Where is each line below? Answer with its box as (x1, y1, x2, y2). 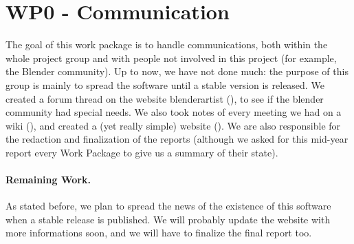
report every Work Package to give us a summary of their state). (5, 145, 278, 159)
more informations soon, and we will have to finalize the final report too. (5, 225, 312, 240)
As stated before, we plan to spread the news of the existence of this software (5, 199, 331, 213)
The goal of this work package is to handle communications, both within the (5, 37, 328, 52)
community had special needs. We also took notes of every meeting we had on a (5, 105, 342, 119)
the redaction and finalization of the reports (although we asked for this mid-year (5, 132, 349, 146)
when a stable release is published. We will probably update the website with (5, 212, 331, 226)
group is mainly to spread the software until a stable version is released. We (5, 77, 324, 92)
